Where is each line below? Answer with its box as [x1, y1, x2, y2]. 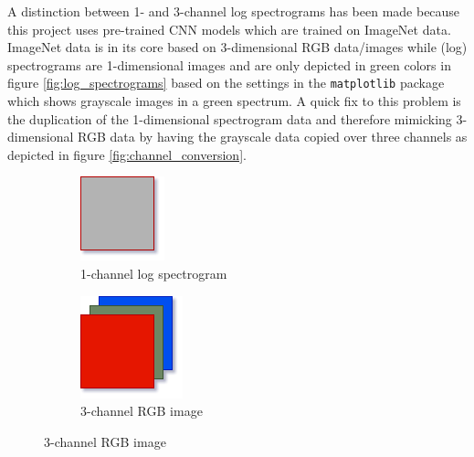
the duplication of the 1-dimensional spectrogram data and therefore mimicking [7, 109, 452, 128]
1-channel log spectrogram [80, 264, 227, 282]
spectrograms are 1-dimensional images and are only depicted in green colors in [7, 55, 451, 74]
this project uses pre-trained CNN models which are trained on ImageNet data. [7, 19, 451, 38]
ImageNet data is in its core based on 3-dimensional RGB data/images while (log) [7, 37, 468, 57]
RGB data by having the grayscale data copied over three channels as [78, 127, 468, 146]
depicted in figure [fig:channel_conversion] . [7, 144, 247, 164]
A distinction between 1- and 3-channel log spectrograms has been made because [7, 2, 460, 20]
